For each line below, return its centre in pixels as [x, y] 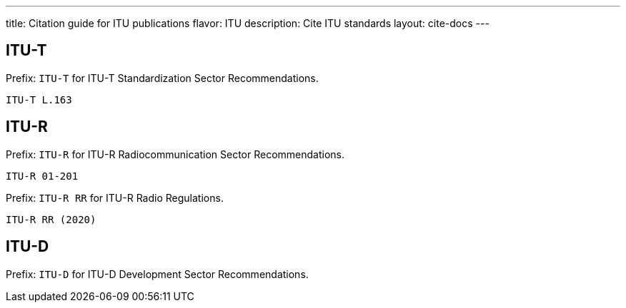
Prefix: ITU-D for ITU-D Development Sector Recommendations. [157, 274]
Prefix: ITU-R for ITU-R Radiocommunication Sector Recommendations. [175, 154]
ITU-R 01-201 [42, 176]
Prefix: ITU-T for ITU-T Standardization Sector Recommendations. [162, 78]
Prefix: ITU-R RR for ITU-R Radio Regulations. [115, 197]
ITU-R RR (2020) [51, 219]
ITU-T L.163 [39, 99]
